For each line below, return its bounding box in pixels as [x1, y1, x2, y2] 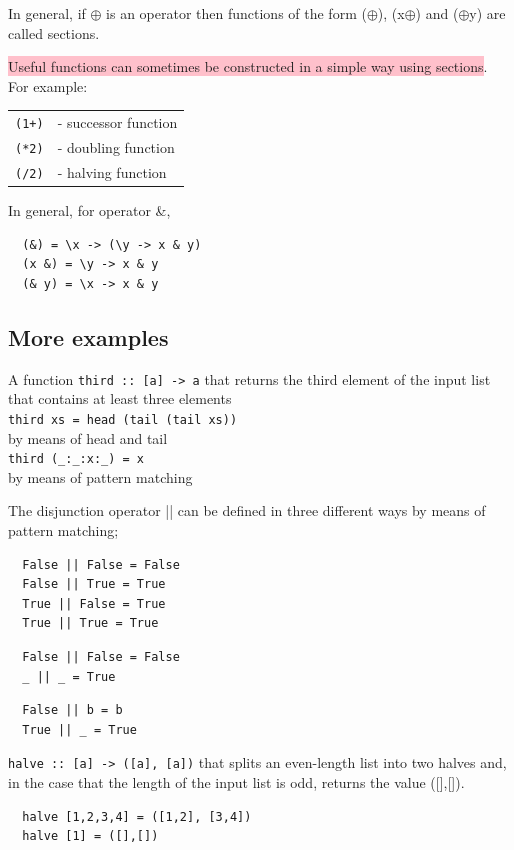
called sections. [8, 22, 100, 43]
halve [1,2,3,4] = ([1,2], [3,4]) [22, 809, 252, 824]
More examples [8, 321, 169, 352]
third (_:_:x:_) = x [8, 452, 145, 467]
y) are [469, 3, 506, 23]
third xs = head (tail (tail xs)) [8, 412, 238, 427]
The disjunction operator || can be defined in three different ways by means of [8, 500, 486, 521]
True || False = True [22, 596, 166, 611]
